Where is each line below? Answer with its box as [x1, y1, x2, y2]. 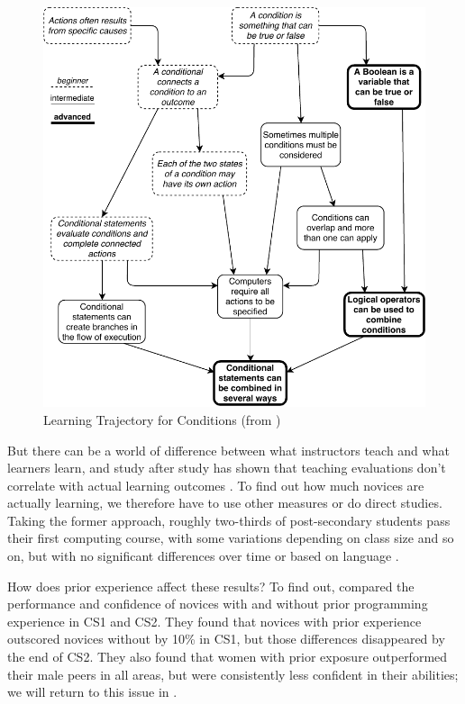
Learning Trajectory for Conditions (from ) [43, 410, 281, 429]
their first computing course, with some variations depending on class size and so [7, 528, 454, 547]
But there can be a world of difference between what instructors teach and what [7, 440, 450, 459]
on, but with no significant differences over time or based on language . [7, 546, 399, 565]
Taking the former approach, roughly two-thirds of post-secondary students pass [7, 510, 451, 529]
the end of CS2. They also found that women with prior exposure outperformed [7, 647, 448, 666]
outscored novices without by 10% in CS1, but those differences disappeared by [7, 629, 445, 648]
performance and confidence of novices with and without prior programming [7, 594, 428, 613]
